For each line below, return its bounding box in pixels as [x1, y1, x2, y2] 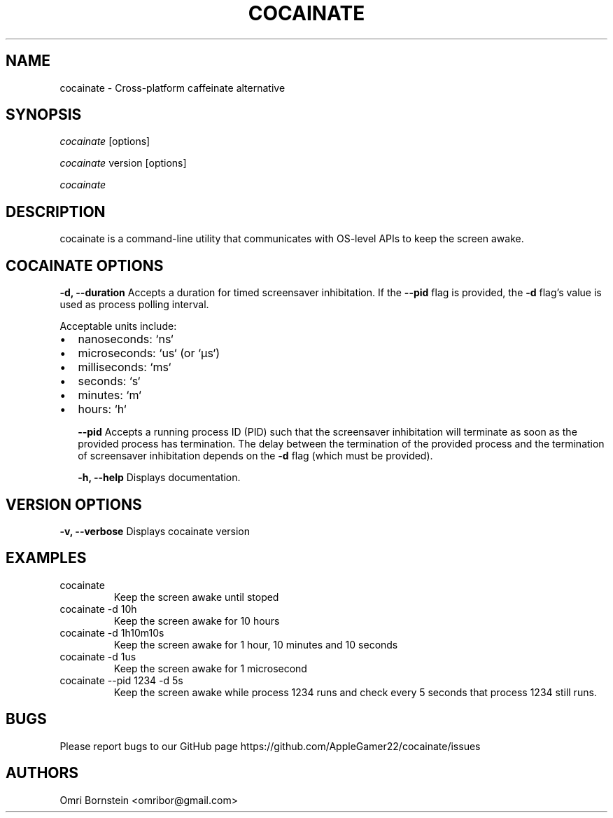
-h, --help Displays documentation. [78, 471, 241, 484]
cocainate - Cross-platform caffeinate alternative [59, 81, 286, 94]
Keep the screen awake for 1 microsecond [113, 662, 307, 674]
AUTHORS [6, 764, 79, 782]
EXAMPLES [6, 549, 87, 567]
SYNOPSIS [6, 106, 82, 124]
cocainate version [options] [59, 157, 187, 169]
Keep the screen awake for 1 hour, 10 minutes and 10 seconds [113, 638, 398, 651]
